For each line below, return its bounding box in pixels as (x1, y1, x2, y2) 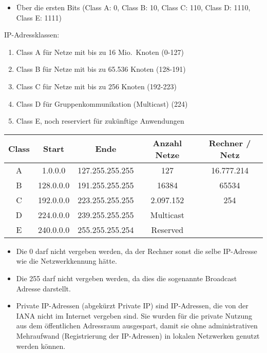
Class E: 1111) (16, 12, 62, 23)
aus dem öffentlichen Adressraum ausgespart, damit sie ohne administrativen (16, 320, 258, 331)
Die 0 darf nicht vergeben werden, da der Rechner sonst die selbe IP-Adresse (16, 245, 257, 256)
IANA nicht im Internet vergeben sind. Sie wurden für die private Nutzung (16, 310, 252, 321)
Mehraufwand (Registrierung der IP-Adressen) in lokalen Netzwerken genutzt (16, 330, 260, 341)
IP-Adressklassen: (4, 29, 60, 40)
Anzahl (152, 136, 182, 149)
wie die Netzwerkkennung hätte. (16, 256, 117, 266)
